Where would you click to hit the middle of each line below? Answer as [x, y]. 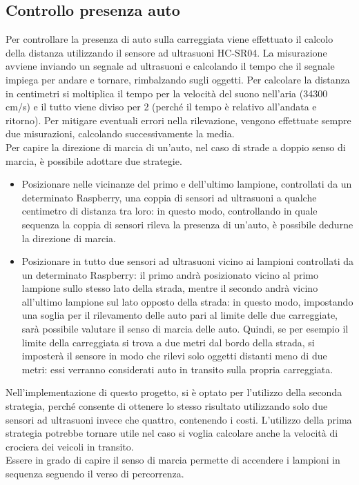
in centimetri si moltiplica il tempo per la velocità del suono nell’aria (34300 [167, 93]
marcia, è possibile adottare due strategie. [94, 160]
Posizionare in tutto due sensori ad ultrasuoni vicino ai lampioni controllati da [188, 261]
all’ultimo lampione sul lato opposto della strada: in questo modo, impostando [187, 301]
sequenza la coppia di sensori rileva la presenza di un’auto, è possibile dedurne [187, 224]
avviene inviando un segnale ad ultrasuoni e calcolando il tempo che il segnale [170, 66]
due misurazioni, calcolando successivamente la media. [120, 133]
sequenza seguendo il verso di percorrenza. [95, 474]
